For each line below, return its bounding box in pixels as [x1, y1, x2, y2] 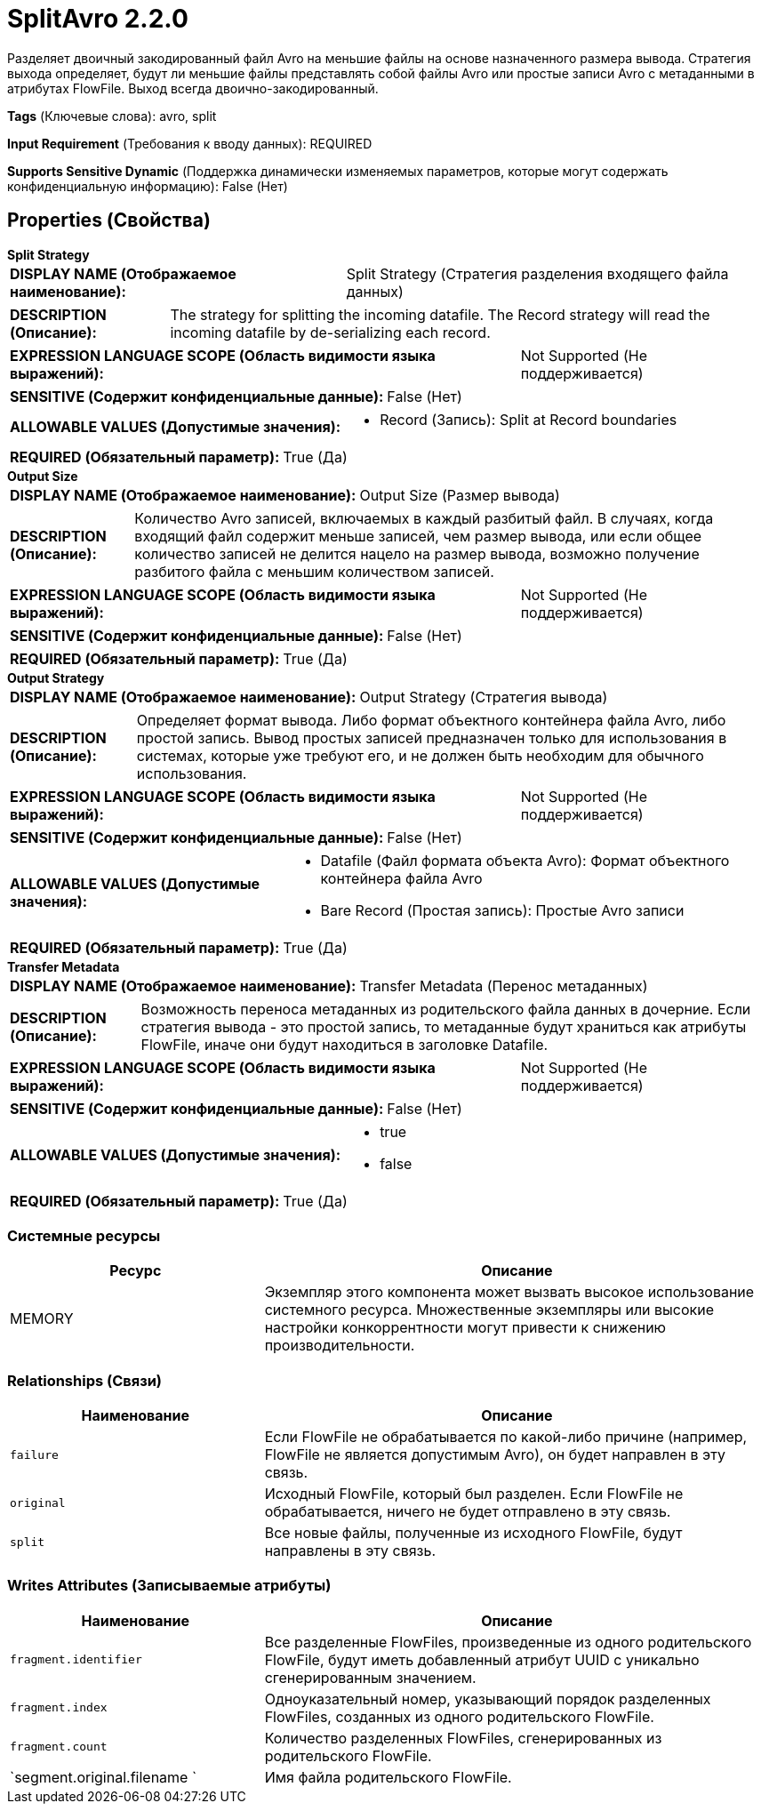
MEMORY [10, 1310, 74, 1328]
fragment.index [10, 1701, 108, 1715]
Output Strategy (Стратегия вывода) [359, 687, 608, 706]
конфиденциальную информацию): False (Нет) [7, 178, 288, 194]
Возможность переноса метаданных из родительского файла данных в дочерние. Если [140, 999, 751, 1018]
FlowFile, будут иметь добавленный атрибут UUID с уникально [264, 1650, 700, 1669]
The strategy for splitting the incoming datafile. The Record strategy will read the [170, 305, 710, 324]
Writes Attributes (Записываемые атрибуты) [7, 1576, 332, 1595]
